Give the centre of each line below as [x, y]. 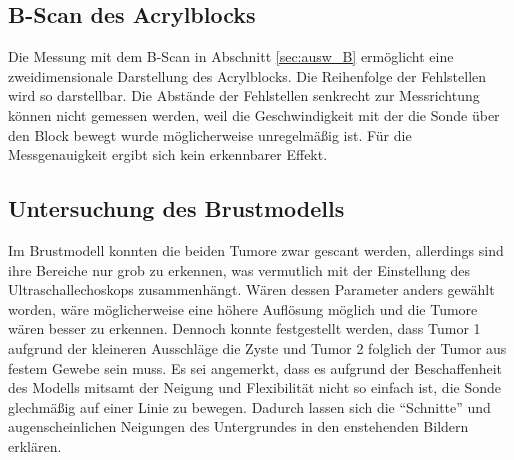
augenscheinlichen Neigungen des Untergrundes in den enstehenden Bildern [238, 426]
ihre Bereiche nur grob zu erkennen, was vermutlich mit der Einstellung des [239, 269]
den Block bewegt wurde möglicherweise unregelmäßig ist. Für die [210, 134]
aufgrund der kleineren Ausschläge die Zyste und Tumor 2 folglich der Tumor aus [257, 347]
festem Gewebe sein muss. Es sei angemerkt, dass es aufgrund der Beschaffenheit [255, 367]
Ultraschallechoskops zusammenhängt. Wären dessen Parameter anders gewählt [251, 289]
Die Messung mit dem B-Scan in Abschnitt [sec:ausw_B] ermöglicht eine [231, 56]
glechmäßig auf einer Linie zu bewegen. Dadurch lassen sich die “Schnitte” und [249, 406]
